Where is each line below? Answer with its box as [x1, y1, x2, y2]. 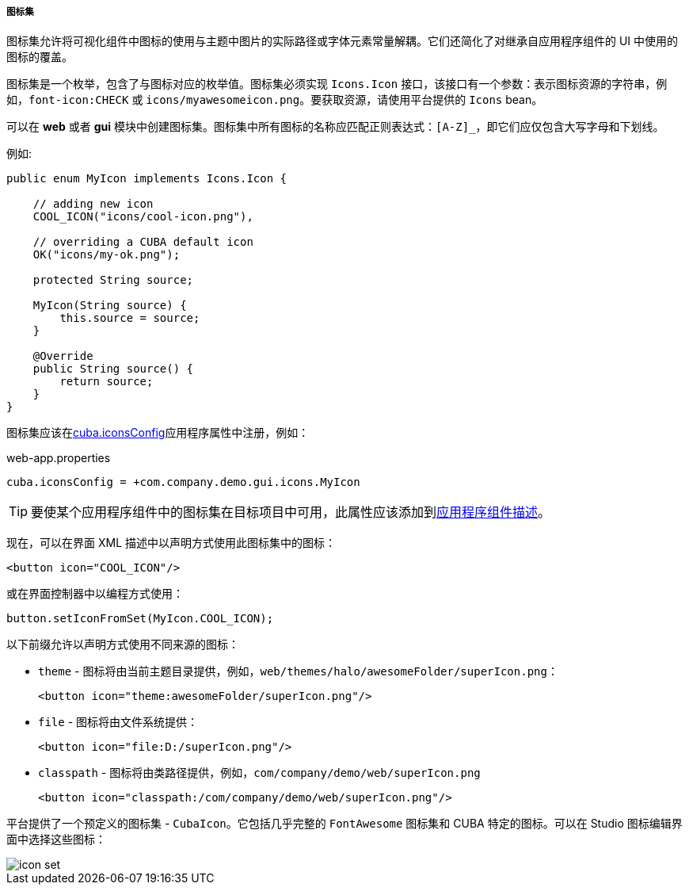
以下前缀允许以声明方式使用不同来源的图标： [6, 637, 239, 652]
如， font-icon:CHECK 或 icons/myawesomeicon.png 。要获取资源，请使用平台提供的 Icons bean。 [6, 93, 543, 107]
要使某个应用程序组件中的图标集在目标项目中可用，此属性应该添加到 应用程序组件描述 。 [31, 504, 551, 521]
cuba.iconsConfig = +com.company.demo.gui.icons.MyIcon [6, 476, 360, 489]
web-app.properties [6, 451, 111, 465]
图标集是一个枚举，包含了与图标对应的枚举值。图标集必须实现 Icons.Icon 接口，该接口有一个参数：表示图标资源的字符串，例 [6, 77, 668, 91]
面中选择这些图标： [6, 832, 106, 847]
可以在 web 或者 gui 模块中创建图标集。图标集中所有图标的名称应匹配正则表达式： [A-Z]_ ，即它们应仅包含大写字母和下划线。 [6, 120, 664, 134]
